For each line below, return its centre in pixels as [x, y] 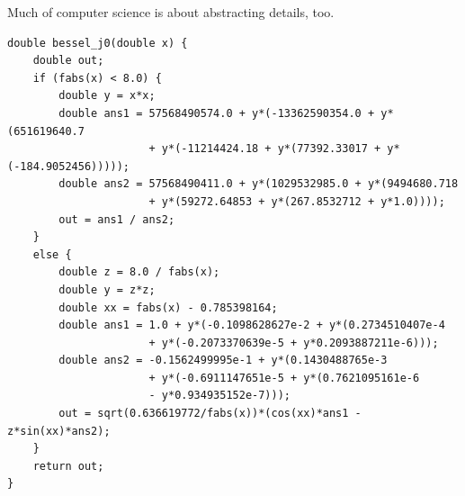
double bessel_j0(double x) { [98, 43]
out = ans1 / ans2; [117, 219]
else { [52, 254]
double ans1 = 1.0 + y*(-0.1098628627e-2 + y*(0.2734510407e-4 [252, 325]
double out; [68, 61]
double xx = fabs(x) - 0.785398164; [168, 307]
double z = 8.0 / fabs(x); [139, 272]
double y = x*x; [107, 96]
